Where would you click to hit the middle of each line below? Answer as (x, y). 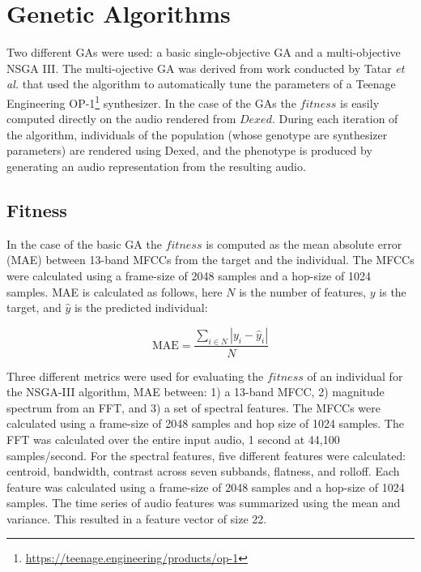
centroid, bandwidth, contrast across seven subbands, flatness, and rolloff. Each (203, 471)
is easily (360, 102)
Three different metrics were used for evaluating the (135, 376)
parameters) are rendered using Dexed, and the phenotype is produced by (189, 150)
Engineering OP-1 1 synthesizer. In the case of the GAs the (151, 101)
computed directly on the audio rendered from (121, 119)
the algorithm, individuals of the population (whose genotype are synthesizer (197, 134)
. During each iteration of (335, 119)
